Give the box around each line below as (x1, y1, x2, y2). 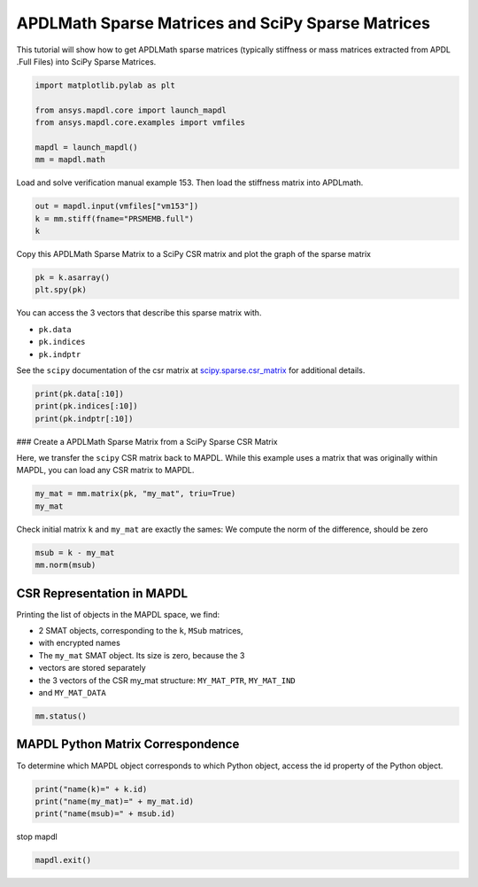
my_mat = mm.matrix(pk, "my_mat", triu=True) (35, 488, 236, 499)
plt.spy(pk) (35, 284, 88, 295)
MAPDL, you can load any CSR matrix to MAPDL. (16, 465, 195, 476)
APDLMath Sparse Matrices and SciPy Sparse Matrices (16, 13, 431, 33)
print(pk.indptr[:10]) (35, 413, 134, 424)
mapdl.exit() (35, 855, 92, 866)
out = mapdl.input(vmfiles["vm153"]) (35, 201, 199, 212)
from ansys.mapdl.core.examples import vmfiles (35, 118, 245, 128)
